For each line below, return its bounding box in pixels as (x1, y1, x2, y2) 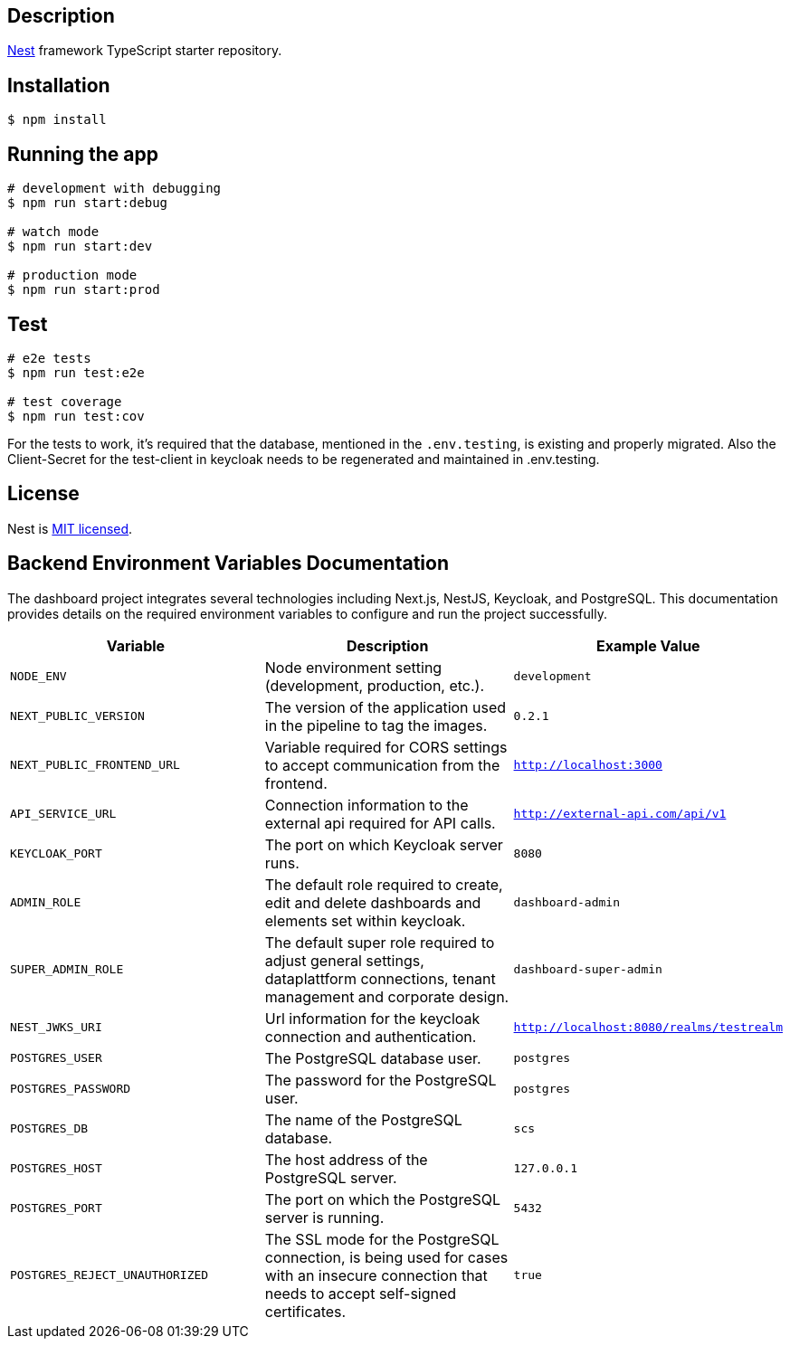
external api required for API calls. (264, 813, 496, 832)
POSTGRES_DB (10, 1122, 89, 1136)
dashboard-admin (513, 896, 620, 910)
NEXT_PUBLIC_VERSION (10, 709, 145, 724)
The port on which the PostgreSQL (264, 1190, 501, 1209)
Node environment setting (264, 658, 443, 677)
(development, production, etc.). (264, 676, 485, 695)
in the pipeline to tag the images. (264, 716, 488, 735)
